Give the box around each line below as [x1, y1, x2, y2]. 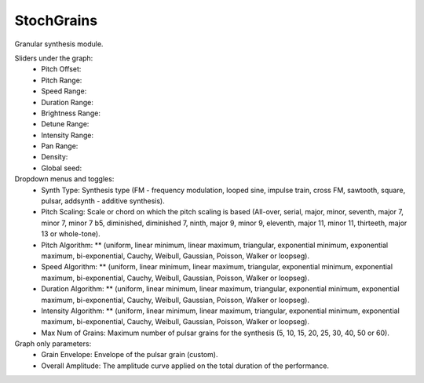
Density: [41, 152, 68, 162]
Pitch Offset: [41, 64, 82, 74]
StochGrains [14, 12, 98, 29]
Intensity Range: [41, 130, 94, 140]
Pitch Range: [41, 75, 82, 85]
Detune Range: [41, 119, 90, 129]
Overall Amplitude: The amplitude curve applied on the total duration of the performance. [41, 361, 330, 370]
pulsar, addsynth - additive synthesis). [41, 196, 165, 206]
